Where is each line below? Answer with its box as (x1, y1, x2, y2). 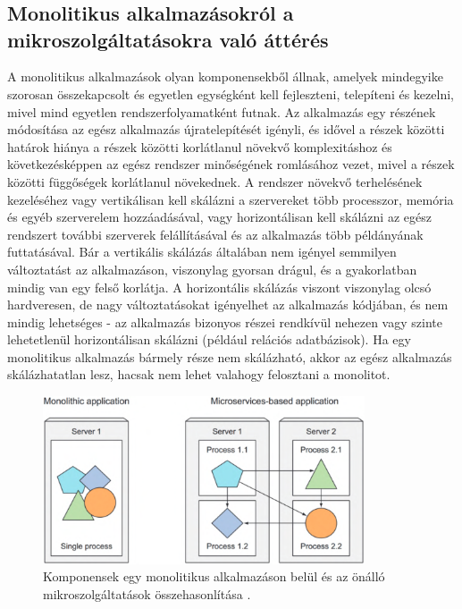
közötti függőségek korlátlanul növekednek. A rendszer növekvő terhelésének (7, 172, 423, 190)
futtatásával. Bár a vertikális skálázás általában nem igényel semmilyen (7, 242, 397, 261)
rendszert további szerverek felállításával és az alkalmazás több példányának (7, 224, 424, 243)
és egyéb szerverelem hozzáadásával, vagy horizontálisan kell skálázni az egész (7, 207, 432, 226)
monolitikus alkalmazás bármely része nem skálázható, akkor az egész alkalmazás (7, 347, 452, 366)
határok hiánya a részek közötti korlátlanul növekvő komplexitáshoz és (7, 137, 392, 156)
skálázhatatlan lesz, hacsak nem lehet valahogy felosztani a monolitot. (7, 365, 391, 384)
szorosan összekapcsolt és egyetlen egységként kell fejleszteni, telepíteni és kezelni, (7, 84, 454, 103)
